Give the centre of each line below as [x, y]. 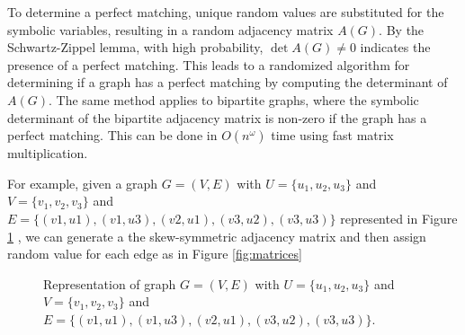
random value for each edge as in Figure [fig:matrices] [155, 254]
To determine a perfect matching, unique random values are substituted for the [226, 12]
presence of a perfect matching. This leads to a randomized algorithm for [209, 64]
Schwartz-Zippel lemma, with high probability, [135, 47]
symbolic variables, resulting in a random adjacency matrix [170, 29]
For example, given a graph [83, 183]
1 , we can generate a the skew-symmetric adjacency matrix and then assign [217, 236]
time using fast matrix [332, 135]
